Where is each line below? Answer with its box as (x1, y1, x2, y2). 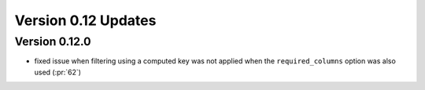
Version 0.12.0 (14, 34, 91, 49)
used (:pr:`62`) (34, 67, 82, 77)
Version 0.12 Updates (14, 12, 157, 29)
